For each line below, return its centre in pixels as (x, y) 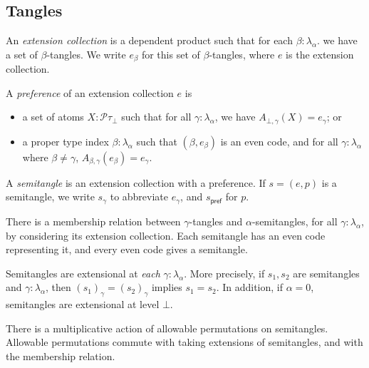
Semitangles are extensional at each (83, 273)
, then (58, 287)
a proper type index (66, 141)
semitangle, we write (50, 196)
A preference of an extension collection (90, 92)
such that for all (156, 117)
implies (167, 287)
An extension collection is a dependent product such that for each (149, 40)
